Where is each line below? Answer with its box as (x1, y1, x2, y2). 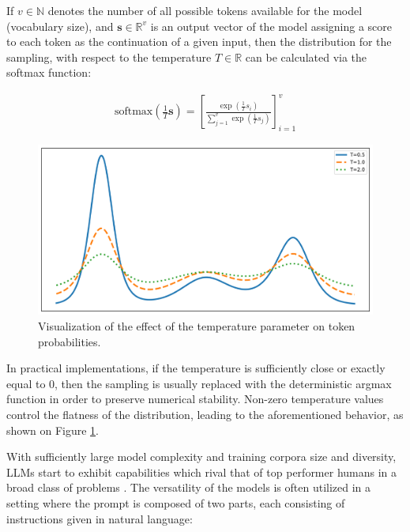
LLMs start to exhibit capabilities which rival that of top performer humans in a (6, 463, 397, 480)
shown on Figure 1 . (6, 421, 99, 438)
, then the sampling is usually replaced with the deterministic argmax (55, 375, 392, 391)
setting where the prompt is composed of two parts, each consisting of (6, 494, 345, 511)
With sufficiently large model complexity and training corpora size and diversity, (6, 448, 397, 465)
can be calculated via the (245, 48, 367, 65)
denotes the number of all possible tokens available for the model (47, 2, 363, 18)
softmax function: (6, 64, 92, 81)
